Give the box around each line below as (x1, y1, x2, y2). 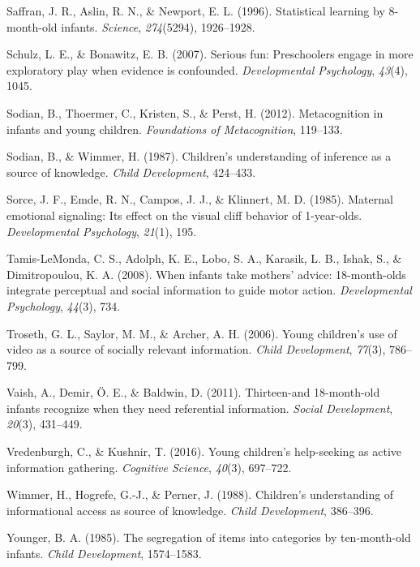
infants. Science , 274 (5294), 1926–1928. (61, 18, 255, 35)
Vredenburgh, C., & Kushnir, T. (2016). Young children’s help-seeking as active (6, 443, 402, 460)
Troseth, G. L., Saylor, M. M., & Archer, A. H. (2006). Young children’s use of (6, 324, 397, 341)
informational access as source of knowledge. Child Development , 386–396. (6, 501, 374, 518)
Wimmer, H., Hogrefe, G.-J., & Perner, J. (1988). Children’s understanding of (6, 486, 394, 503)
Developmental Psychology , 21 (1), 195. (6, 222, 197, 239)
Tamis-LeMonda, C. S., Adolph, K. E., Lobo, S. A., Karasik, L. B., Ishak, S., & (6, 250, 402, 267)
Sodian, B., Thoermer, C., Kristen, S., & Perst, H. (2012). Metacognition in (6, 104, 384, 121)
